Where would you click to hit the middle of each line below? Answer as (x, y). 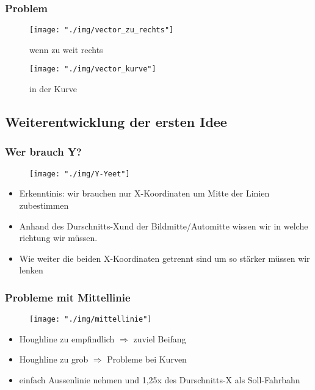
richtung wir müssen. (58, 238)
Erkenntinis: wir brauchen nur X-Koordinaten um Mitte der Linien (144, 193)
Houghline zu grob (54, 359)
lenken (31, 270)
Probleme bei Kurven (147, 359)
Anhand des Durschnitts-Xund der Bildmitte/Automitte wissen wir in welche (164, 226)
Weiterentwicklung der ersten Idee (116, 122)
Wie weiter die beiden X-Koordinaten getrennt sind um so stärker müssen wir (165, 258)
